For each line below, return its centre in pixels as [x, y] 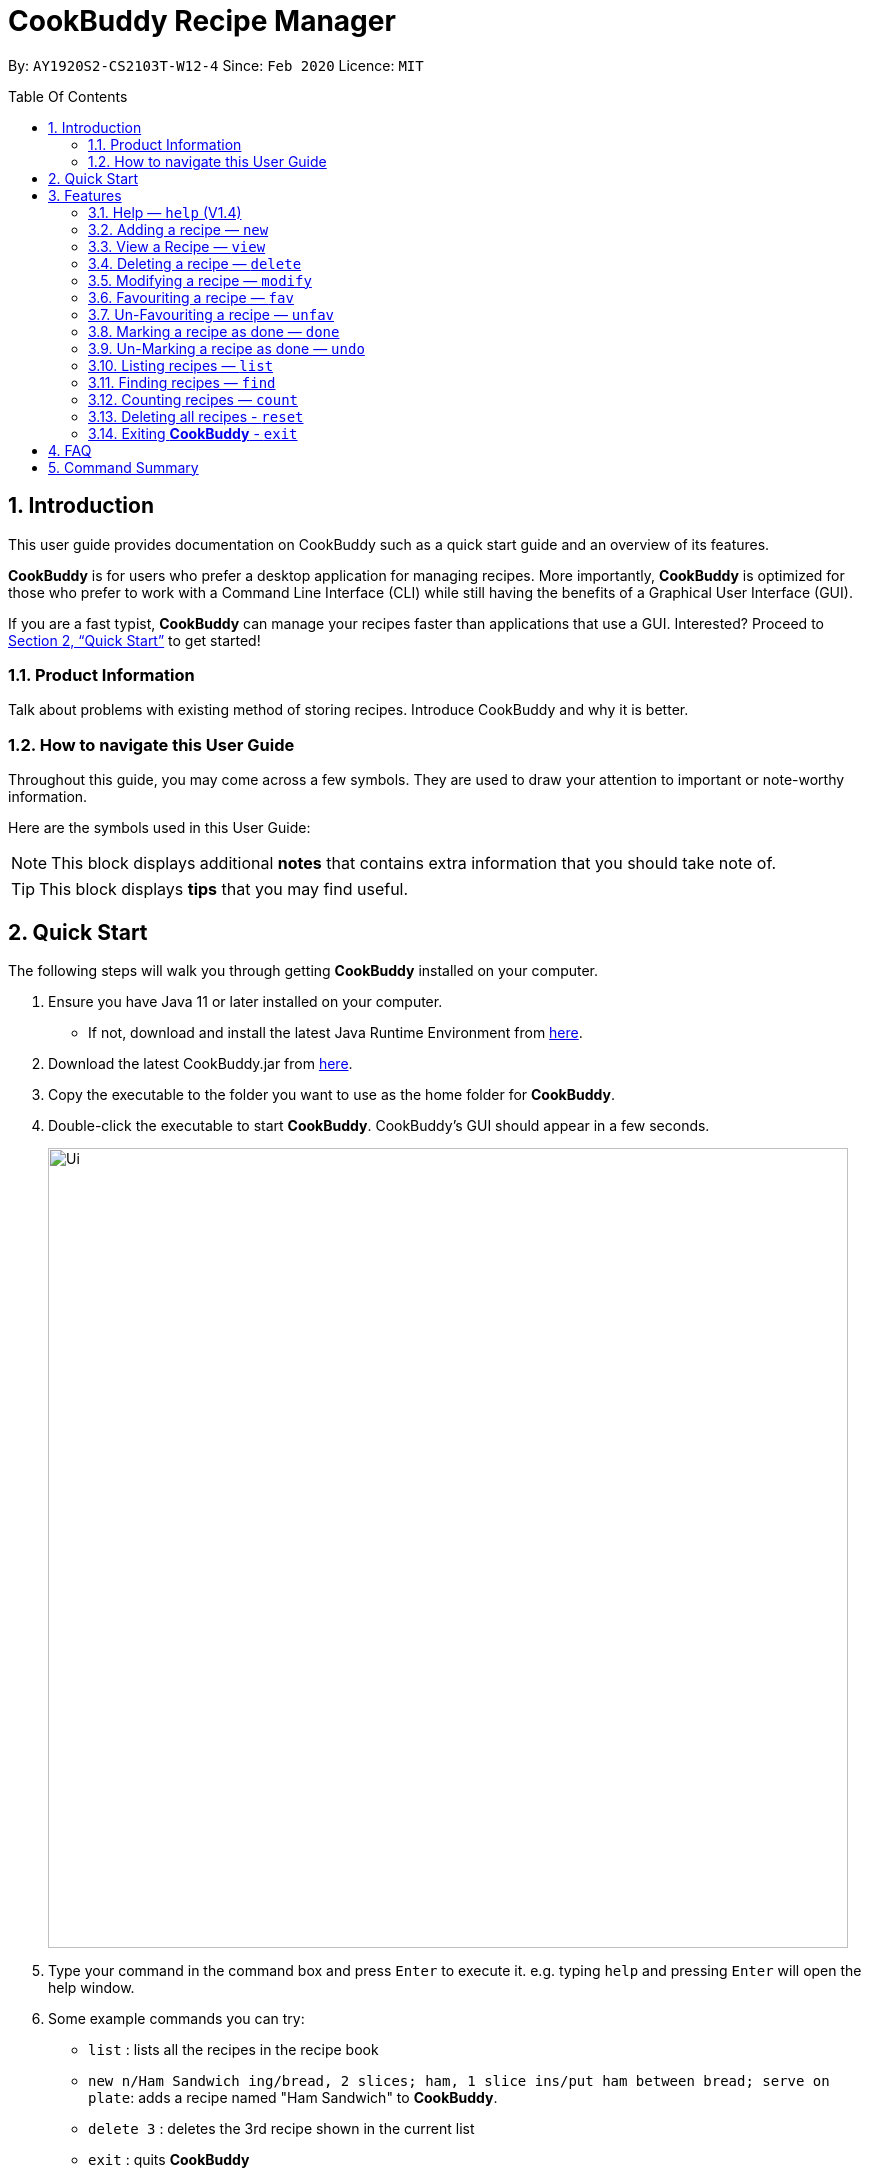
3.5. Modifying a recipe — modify [200, 280]
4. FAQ [70, 450]
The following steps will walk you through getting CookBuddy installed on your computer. [303, 970]
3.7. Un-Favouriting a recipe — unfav [211, 314]
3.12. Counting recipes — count [193, 399]
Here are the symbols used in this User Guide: [159, 828]
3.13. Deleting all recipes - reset [196, 416]
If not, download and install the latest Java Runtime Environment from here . [335, 1032]
